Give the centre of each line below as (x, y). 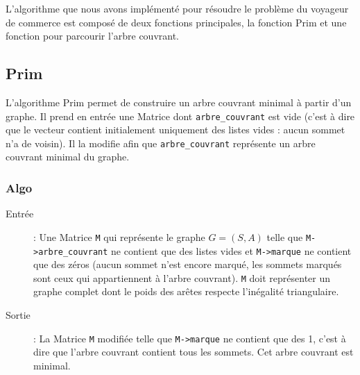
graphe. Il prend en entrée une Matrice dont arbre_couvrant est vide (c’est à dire (180, 116)
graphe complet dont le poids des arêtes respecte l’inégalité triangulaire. (186, 291)
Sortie (18, 315)
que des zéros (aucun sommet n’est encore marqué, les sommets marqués (188, 264)
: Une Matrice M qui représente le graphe (119, 236)
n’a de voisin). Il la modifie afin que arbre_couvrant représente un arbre (161, 143)
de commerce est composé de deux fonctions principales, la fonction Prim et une (176, 22)
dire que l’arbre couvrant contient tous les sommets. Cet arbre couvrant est (194, 352)
